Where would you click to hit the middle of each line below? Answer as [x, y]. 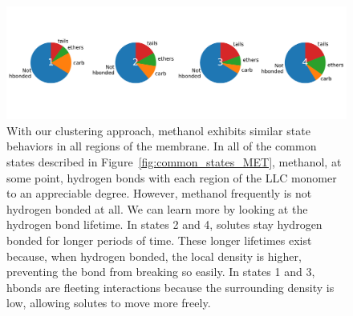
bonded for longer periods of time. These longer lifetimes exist [159, 240]
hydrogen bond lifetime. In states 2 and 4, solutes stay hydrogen [164, 224]
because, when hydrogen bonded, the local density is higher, [154, 256]
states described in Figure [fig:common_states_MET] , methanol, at [174, 161]
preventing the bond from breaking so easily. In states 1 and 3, [161, 272]
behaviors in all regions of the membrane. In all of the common [162, 146]
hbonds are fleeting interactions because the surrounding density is [170, 287]
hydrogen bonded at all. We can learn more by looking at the [157, 208]
